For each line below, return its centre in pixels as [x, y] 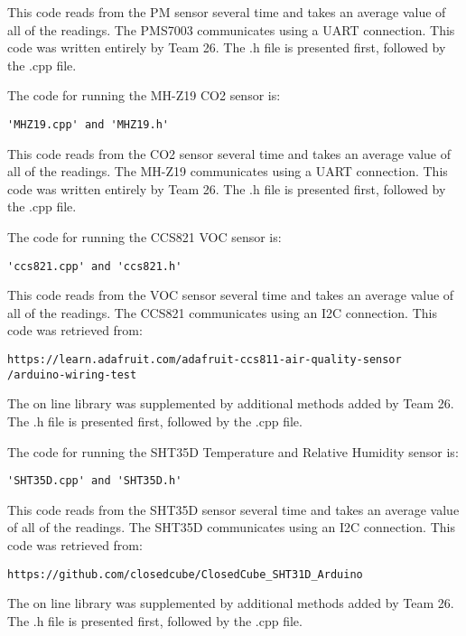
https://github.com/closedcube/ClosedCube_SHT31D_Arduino [185, 574]
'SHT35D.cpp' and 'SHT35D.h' [95, 481]
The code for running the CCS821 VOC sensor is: [144, 237]
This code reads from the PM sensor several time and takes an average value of [227, 12]
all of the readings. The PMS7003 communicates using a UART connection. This [231, 29]
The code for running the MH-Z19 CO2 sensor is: [144, 95]
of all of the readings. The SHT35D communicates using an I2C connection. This [231, 527]
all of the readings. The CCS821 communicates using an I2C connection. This [222, 312]
